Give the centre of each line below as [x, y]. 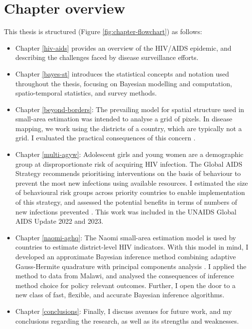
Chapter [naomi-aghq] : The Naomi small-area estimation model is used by [126, 237]
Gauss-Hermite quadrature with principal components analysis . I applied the [131, 266]
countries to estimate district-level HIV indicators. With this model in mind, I [132, 247]
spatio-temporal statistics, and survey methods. [86, 93]
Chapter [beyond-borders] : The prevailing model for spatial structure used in [130, 109]
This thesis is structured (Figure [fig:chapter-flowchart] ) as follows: [103, 31]
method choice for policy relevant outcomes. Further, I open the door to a [126, 285]
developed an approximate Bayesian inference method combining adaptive [126, 256]
